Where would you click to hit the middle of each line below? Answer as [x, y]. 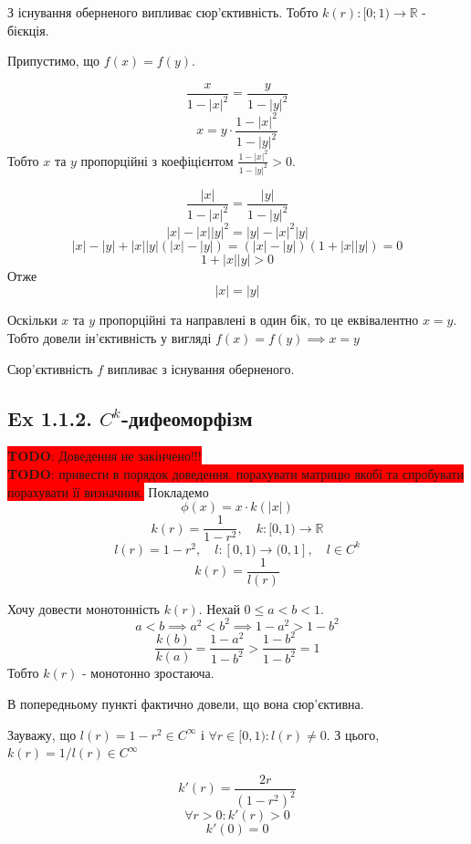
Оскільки [32, 320]
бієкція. [28, 30]
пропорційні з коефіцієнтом [157, 160]
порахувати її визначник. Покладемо [108, 491]
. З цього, [353, 734]
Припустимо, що [54, 61]
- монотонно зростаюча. [148, 673]
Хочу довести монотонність [84, 608]
